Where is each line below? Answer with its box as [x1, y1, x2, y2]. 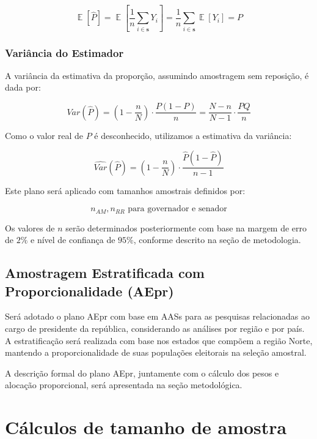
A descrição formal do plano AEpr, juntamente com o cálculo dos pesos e [5, 366, 279, 379]
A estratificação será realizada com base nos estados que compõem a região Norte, [5, 334, 313, 347]
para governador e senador [128, 204, 227, 214]
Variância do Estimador [5, 45, 124, 60]
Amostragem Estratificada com [5, 263, 205, 282]
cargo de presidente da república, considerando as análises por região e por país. [5, 321, 305, 334]
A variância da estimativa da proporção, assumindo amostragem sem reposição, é [5, 69, 309, 81]
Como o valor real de [5, 129, 84, 141]
